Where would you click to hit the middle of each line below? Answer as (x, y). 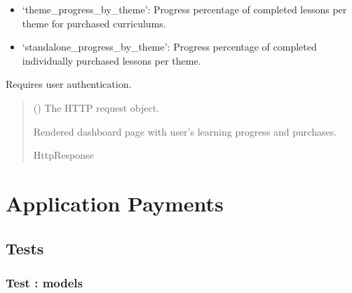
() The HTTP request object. (96, 107)
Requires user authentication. (69, 84)
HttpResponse (63, 155)
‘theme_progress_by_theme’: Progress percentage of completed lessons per (184, 9)
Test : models (44, 282)
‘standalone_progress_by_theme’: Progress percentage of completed (169, 47)
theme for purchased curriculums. (94, 23)
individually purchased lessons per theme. (111, 60)
